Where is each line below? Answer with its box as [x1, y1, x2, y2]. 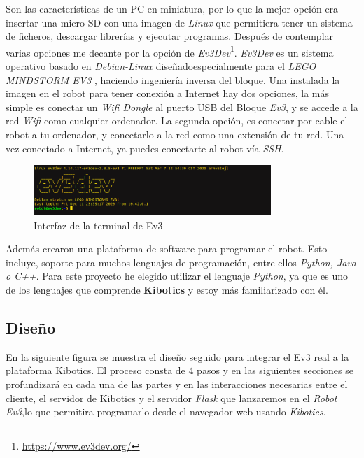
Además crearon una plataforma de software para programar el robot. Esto [6, 241, 328, 256]
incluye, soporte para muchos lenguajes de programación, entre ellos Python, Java [6, 255, 357, 269]
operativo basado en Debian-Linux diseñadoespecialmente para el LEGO [6, 59, 316, 73]
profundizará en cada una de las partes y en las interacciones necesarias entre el [6, 377, 348, 391]
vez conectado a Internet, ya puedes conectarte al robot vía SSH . [6, 141, 284, 155]
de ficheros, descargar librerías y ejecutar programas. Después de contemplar [6, 29, 334, 43]
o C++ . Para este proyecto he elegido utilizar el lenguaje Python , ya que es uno [6, 269, 348, 283]
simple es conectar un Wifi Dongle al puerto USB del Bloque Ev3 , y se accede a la [6, 99, 358, 114]
